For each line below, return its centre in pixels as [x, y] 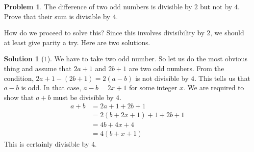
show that [19, 97]
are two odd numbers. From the [176, 68]
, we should [227, 33]
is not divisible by [162, 78]
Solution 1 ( [24, 59]
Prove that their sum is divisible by [57, 16]
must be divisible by [83, 97]
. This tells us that [222, 78]
